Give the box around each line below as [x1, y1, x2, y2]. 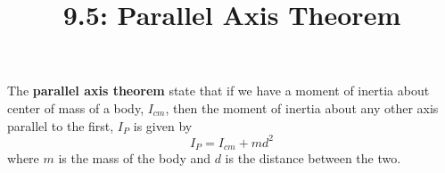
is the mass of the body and [58, 149, 211, 168]
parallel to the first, [7, 116, 114, 135]
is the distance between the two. [225, 149, 401, 168]
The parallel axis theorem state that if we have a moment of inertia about [7, 81, 430, 100]
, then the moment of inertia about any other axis [165, 98, 439, 117]
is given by [133, 116, 193, 135]
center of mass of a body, [7, 98, 144, 117]
